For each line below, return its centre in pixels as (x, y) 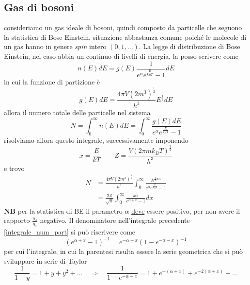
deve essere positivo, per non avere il (186, 210)
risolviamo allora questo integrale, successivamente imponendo (96, 140)
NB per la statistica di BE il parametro (63, 210)
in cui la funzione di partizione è (52, 81)
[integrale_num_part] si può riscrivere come (70, 232)
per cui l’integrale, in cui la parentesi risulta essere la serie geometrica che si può (124, 251)
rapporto (17, 220)
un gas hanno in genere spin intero (55, 46)
